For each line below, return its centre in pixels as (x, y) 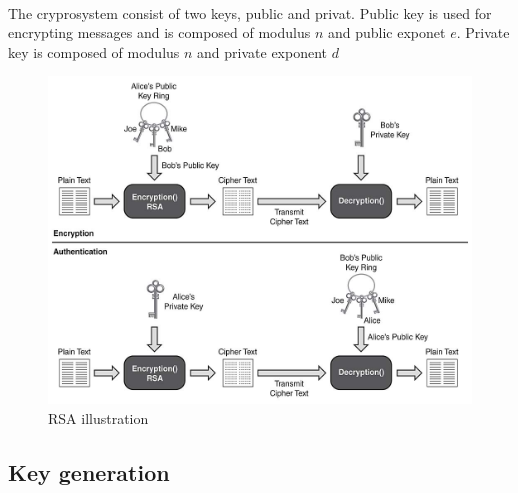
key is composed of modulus (94, 51)
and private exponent (262, 51)
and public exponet (386, 32)
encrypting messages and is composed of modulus (159, 32)
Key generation (89, 471)
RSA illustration (98, 417)
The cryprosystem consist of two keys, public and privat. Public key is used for (250, 12)
